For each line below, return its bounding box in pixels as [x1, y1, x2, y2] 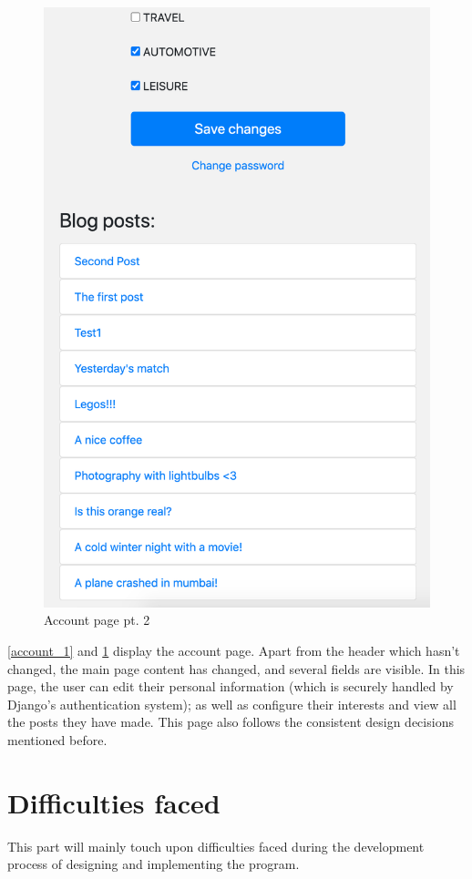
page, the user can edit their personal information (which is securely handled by [7, 677, 454, 696]
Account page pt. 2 [44, 610, 150, 629]
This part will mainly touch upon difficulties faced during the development [7, 836, 425, 855]
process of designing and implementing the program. [7, 854, 300, 874]
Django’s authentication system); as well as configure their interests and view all [7, 694, 457, 713]
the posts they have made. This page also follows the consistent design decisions [7, 712, 454, 731]
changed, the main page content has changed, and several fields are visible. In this [7, 659, 466, 678]
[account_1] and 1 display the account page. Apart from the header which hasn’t [7, 641, 460, 660]
